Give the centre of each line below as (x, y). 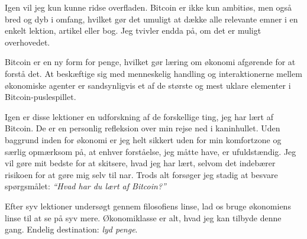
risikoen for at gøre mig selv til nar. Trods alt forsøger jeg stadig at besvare (141, 174)
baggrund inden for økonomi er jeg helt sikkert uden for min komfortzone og (143, 139)
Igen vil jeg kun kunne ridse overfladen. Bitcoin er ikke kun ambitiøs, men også (148, 7)
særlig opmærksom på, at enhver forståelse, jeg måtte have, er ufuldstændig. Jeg (151, 151)
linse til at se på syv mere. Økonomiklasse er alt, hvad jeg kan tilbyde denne (143, 217)
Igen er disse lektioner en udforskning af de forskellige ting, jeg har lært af (139, 116)
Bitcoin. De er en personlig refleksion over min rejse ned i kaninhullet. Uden (143, 128)
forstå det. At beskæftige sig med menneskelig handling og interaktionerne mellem (153, 73)
